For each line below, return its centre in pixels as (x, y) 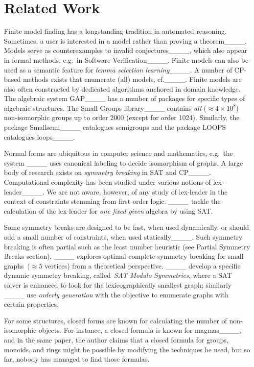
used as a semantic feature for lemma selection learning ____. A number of (118, 69)
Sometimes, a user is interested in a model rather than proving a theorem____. (125, 40)
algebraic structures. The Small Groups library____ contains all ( (105, 108)
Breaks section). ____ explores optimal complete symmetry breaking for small (124, 256)
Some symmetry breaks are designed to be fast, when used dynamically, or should (127, 227)
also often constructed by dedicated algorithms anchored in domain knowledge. (122, 88)
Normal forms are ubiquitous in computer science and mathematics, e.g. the (118, 153)
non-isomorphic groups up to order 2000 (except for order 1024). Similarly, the (122, 117)
